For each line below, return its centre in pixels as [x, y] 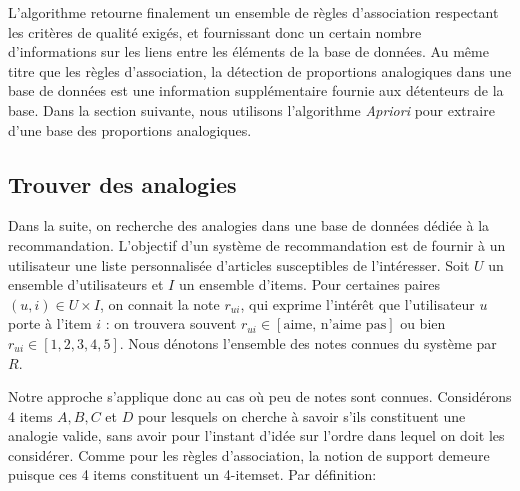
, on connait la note [159, 303]
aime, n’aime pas [335, 325]
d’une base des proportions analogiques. [130, 129]
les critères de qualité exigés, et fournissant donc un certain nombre [215, 31]
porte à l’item [50, 323]
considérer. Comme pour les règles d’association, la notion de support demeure [249, 454]
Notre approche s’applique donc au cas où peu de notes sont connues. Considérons [260, 396]
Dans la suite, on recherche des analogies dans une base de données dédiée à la [249, 225]
